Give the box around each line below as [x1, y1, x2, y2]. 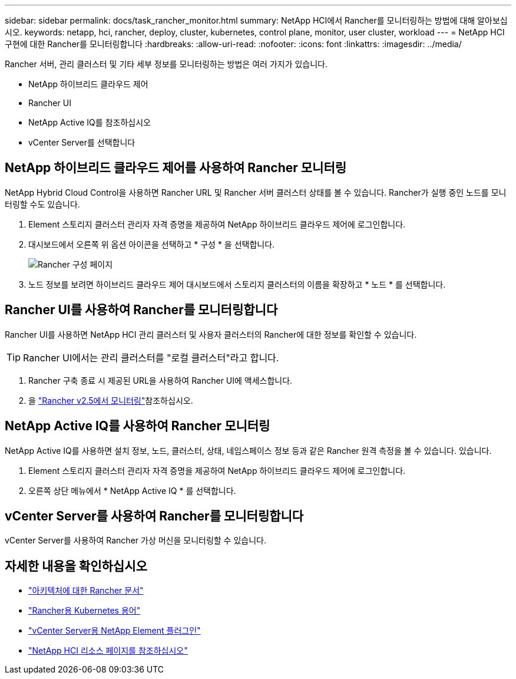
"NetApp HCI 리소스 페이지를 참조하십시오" [28, 645, 188, 656]
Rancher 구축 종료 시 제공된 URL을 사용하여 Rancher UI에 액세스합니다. [28, 375, 293, 385]
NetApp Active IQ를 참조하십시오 [28, 117, 151, 127]
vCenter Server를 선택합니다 [28, 137, 135, 147]
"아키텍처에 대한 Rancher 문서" [28, 585, 144, 596]
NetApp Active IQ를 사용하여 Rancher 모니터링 [5, 418, 270, 434]
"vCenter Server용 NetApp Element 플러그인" [28, 625, 201, 636]
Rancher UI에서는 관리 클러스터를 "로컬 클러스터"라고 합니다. [23, 351, 279, 364]
